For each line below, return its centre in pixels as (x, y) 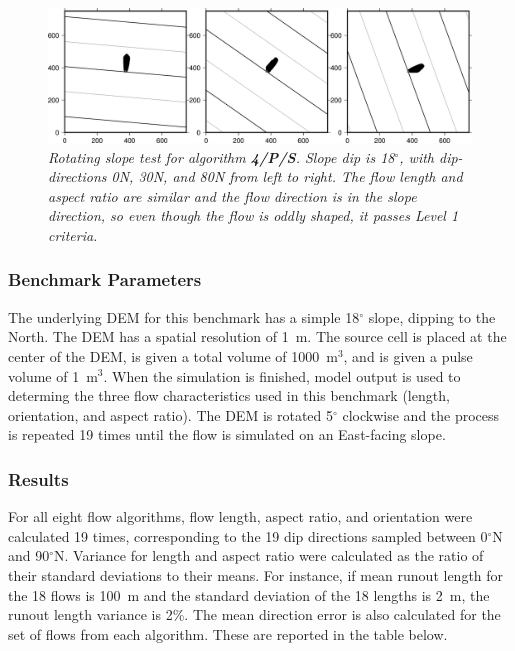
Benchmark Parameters (105, 279)
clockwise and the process (421, 414)
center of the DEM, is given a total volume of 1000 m (173, 355)
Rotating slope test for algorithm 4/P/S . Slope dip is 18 (221, 156)
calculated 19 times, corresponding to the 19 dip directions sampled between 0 (248, 535)
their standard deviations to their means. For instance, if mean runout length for (256, 574)
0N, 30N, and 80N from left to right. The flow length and (287, 176)
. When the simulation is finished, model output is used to (282, 375)
